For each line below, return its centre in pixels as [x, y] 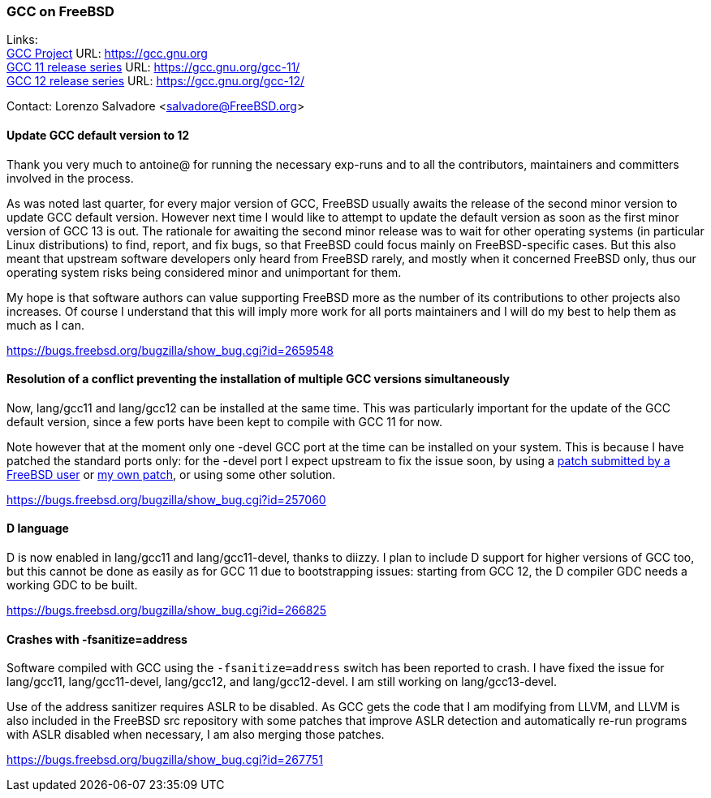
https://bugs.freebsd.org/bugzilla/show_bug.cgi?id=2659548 [170, 350]
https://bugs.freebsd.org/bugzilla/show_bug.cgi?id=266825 [167, 610]
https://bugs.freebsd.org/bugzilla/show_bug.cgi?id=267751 [165, 760]
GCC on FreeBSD [60, 11]
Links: [22, 40]
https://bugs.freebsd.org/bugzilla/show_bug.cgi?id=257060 [166, 499]
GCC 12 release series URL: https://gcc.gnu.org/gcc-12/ [156, 81]
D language [38, 528]
